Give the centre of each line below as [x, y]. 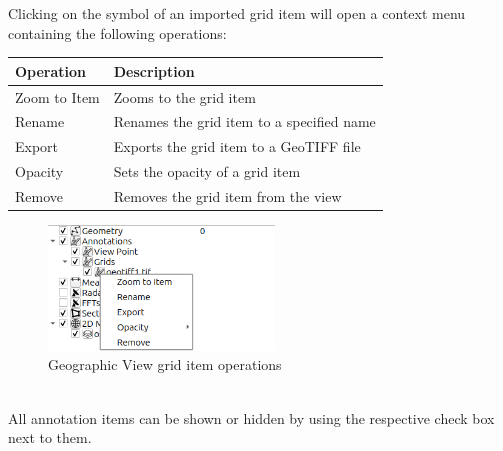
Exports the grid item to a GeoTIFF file [237, 146]
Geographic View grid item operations [165, 364]
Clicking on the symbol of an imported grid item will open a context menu [237, 13]
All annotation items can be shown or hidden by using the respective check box [251, 417]
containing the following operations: [117, 32]
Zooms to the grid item [184, 96]
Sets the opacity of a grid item [207, 171]
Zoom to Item [57, 96]
